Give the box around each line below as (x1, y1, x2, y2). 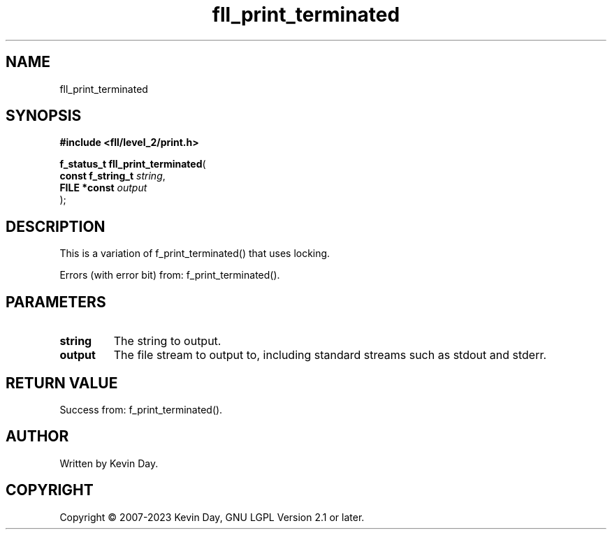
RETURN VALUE (6, 374, 118, 392)
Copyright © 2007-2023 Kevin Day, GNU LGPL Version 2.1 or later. (59, 511, 365, 523)
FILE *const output (59, 182, 147, 194)
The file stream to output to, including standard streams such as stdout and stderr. (113, 348, 547, 362)
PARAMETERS (6, 293, 106, 311)
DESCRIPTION (6, 217, 105, 235)
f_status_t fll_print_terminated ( (59, 158, 206, 170)
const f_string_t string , (59, 170, 166, 182)
